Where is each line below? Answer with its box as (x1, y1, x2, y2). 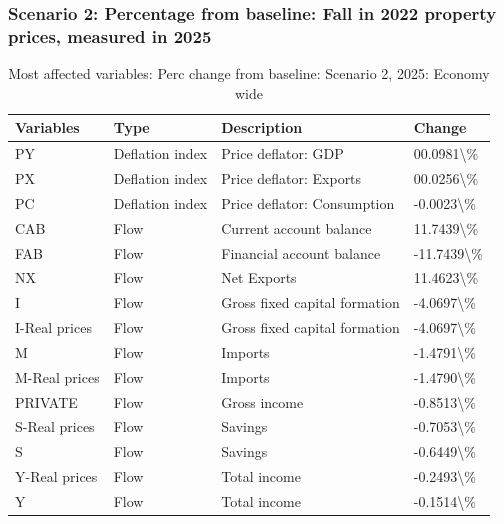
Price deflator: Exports (221, 168, 362, 189)
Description (221, 117, 303, 138)
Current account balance (221, 217, 372, 238)
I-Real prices (15, 317, 92, 338)
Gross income (221, 391, 304, 412)
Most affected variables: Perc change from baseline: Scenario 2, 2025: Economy (8, 63, 490, 84)
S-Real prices (15, 416, 95, 437)
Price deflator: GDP (221, 143, 344, 164)
